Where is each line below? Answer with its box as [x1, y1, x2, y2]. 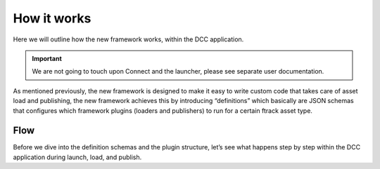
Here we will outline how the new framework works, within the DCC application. [13, 35, 244, 43]
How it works [13, 11, 91, 26]
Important [32, 54, 63, 62]
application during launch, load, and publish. [13, 153, 142, 161]
